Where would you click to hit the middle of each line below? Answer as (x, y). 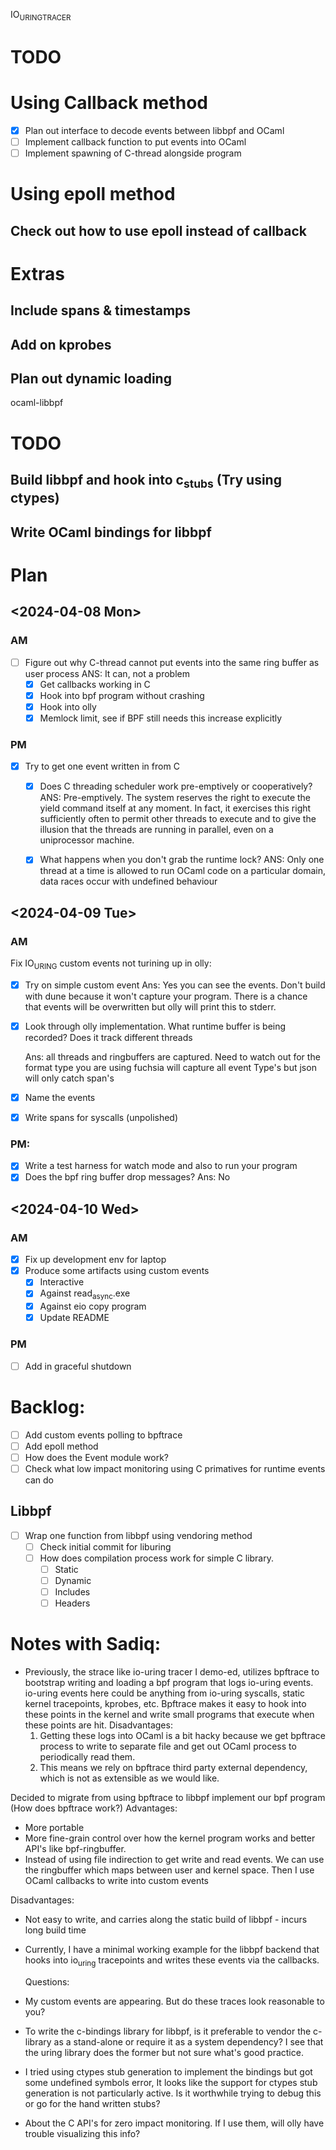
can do (39, 1480)
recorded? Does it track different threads (108, 1037)
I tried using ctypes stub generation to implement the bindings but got (168, 2071)
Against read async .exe (85, 1294)
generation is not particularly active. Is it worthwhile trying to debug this (173, 2093)
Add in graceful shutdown (78, 1366)
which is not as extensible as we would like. (129, 1778)
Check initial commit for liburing (105, 1546)
